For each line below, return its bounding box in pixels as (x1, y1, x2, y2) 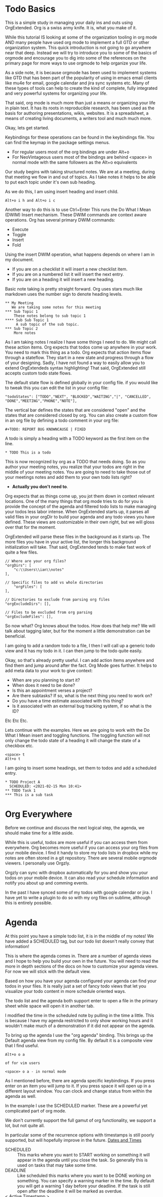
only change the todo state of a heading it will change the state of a (5, 737, 141, 743)
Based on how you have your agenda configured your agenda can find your (5, 978, 157, 984)
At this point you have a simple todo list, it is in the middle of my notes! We (5, 933, 154, 939)
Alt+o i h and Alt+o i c (5, 198, 55, 203)
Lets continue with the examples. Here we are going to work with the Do (5, 727, 150, 733)
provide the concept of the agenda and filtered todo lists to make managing (5, 503, 157, 509)
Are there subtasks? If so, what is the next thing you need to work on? (12, 692, 152, 699)
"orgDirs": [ (5, 563, 32, 568)
